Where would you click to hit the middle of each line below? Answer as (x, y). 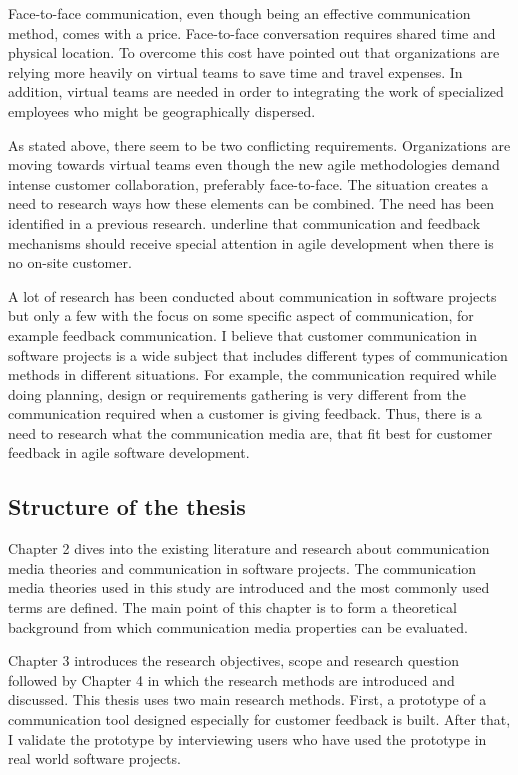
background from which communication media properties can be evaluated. (238, 626)
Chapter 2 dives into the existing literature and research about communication (249, 548)
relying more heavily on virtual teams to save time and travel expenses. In (235, 71)
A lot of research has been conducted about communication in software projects (252, 295)
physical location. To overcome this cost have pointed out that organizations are (254, 52)
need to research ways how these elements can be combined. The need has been (251, 203)
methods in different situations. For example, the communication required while (252, 374)
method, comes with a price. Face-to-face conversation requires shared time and (252, 32)
